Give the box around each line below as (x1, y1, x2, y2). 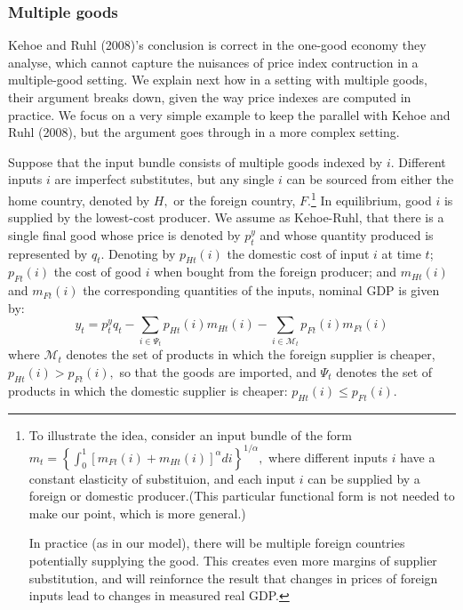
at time (381, 244, 421, 262)
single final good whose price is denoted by (8, 225, 241, 244)
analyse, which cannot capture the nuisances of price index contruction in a (8, 52, 419, 71)
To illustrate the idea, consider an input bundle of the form (28, 425, 352, 444)
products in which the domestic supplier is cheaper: (8, 381, 288, 399)
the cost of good (53, 262, 142, 281)
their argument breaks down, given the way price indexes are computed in (8, 88, 411, 106)
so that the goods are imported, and (119, 362, 316, 381)
